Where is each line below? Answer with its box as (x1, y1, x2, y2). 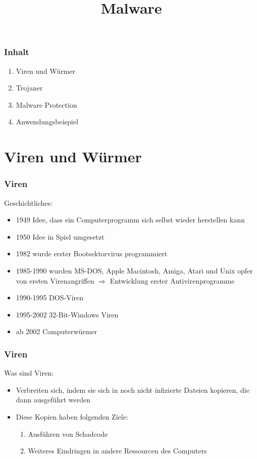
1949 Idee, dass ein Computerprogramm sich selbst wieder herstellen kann (16, 214, 245, 225)
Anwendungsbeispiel (16, 116, 78, 127)
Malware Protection (16, 99, 77, 110)
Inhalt (4, 45, 29, 58)
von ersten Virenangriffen (16, 275, 94, 286)
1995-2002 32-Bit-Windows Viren (16, 309, 119, 319)
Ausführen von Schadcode (28, 428, 108, 439)
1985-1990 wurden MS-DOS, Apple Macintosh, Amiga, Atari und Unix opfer (16, 265, 253, 276)
